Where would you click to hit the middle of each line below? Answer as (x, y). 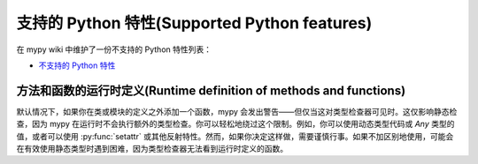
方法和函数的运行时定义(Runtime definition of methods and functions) (211, 90)
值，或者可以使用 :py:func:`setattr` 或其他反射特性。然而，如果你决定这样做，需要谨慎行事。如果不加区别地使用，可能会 (235, 136)
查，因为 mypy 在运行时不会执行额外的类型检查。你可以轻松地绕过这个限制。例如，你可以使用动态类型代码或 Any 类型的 (235, 124)
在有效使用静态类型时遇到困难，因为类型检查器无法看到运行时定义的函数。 (152, 149)
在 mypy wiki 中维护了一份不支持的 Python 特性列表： (114, 49)
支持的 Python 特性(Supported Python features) (194, 23)
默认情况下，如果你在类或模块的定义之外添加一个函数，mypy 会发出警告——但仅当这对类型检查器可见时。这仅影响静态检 (237, 111)
